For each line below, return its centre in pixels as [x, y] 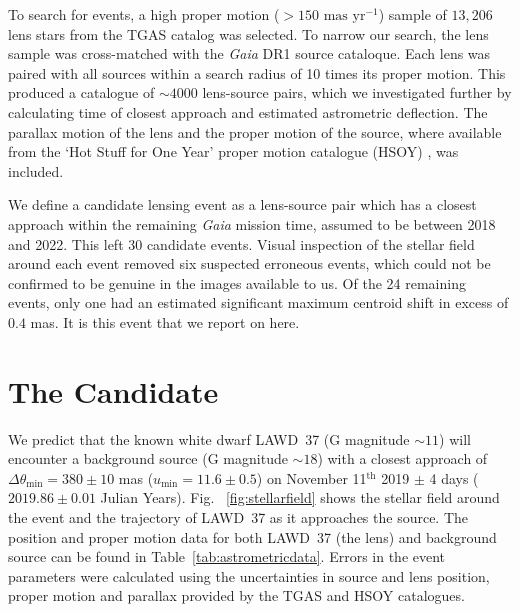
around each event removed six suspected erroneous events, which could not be [249, 263]
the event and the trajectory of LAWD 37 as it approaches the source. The [238, 517]
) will [455, 438]
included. [36, 170]
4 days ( [454, 477]
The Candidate [113, 390]
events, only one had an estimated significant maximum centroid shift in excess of [258, 302]
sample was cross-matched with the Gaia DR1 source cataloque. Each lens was [249, 53]
